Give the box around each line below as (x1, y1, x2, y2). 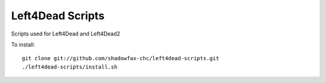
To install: (11, 41, 36, 48)
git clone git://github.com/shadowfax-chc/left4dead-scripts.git (22, 55, 220, 62)
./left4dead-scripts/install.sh (22, 63, 118, 70)
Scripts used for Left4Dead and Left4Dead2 (11, 30, 121, 37)
